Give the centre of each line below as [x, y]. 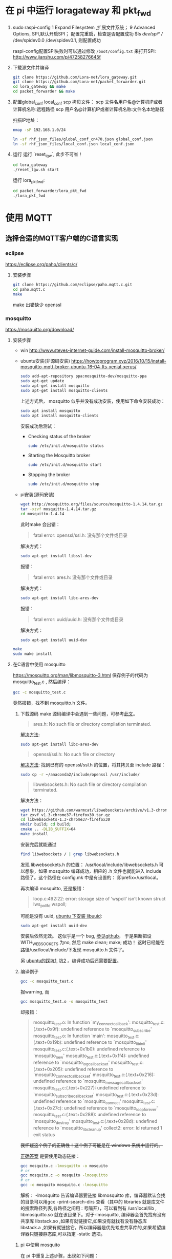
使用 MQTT [29, 218]
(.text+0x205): [48, 1069]
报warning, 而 [35, 992]
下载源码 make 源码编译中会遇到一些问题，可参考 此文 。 [79, 713]
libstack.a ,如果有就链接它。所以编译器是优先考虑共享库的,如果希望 [91, 1228]
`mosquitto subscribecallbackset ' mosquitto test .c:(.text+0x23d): [96, 1095]
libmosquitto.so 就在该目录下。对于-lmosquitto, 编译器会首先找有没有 [93, 1215]
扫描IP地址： [26, 120]
